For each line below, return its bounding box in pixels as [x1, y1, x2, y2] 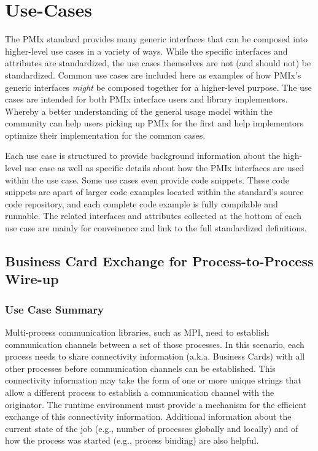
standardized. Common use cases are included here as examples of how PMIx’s [5, 68, 301, 81]
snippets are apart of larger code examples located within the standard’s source [5, 185, 304, 198]
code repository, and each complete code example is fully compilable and [5, 197, 278, 210]
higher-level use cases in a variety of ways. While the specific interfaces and [5, 44, 288, 57]
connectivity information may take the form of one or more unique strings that [5, 374, 301, 387]
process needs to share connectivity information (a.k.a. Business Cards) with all [5, 350, 305, 363]
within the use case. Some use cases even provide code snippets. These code [5, 173, 289, 186]
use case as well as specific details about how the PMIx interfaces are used [24, 161, 304, 174]
